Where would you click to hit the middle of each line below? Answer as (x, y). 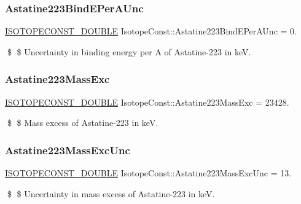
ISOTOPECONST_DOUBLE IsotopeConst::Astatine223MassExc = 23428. (147, 102)
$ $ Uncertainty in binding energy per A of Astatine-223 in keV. (129, 51)
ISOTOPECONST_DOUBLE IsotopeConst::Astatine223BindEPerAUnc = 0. (151, 31)
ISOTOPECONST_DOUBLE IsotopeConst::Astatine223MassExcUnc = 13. (148, 173)
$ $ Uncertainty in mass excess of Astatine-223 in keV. (111, 193)
